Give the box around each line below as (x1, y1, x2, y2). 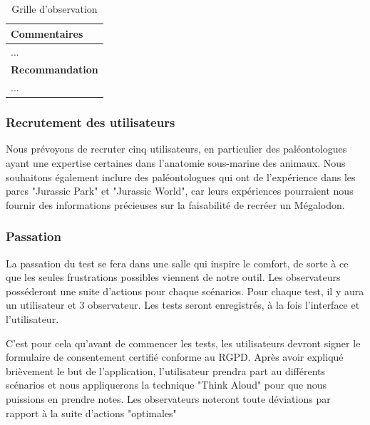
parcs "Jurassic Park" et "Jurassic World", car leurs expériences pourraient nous (6, 183, 354, 198)
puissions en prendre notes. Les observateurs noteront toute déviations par (6, 391, 331, 406)
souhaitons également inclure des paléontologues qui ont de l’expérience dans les (6, 169, 356, 184)
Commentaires (11, 26, 83, 41)
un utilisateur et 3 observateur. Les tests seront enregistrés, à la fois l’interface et (6, 297, 360, 312)
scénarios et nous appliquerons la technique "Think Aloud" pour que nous (6, 377, 327, 392)
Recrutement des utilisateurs (6, 113, 175, 131)
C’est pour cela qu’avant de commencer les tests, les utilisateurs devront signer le (6, 335, 361, 350)
